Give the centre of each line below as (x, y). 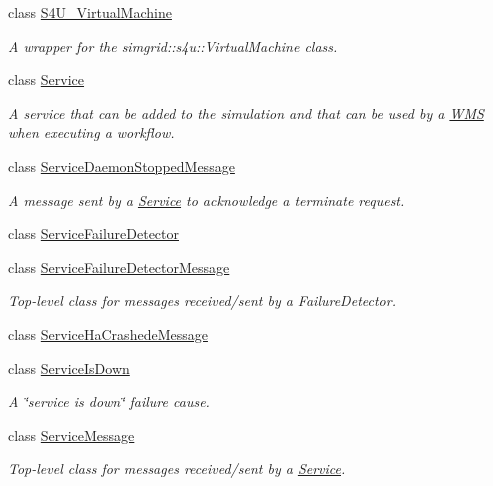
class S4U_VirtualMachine (90, 12)
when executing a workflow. (91, 132)
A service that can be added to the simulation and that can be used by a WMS (246, 112)
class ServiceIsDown (69, 367)
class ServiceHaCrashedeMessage (108, 333)
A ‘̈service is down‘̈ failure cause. (109, 401)
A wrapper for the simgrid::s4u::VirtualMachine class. (173, 45)
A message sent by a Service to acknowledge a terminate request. (206, 199)
